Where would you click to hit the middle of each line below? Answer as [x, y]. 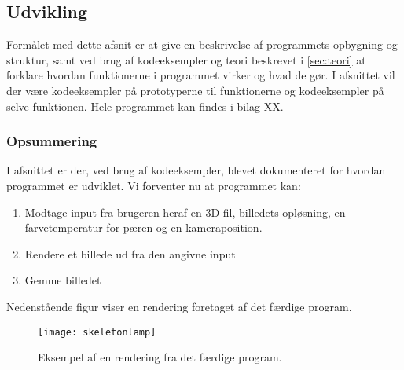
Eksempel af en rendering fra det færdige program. [160, 357]
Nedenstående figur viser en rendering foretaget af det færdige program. [179, 306]
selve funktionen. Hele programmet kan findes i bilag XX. [145, 106]
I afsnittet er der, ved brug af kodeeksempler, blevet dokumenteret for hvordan [196, 170]
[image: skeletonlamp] [97, 332]
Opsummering [52, 141]
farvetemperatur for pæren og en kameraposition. [143, 227]
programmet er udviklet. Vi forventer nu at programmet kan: [154, 185]
